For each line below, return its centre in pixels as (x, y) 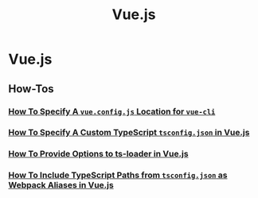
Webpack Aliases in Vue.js (61, 185)
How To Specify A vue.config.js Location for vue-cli (112, 111)
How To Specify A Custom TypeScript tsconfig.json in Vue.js (129, 133)
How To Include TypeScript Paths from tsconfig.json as (118, 175)
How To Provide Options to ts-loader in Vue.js (98, 154)
